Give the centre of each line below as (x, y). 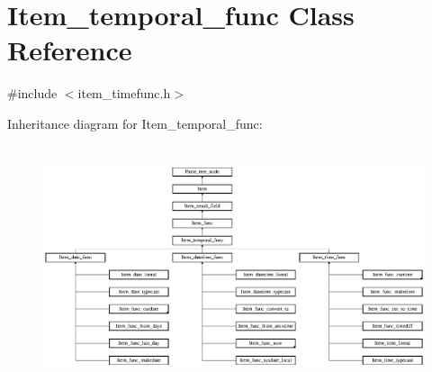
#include (32, 93)
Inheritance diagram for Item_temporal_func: (135, 123)
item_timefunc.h (124, 93)
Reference (70, 50)
